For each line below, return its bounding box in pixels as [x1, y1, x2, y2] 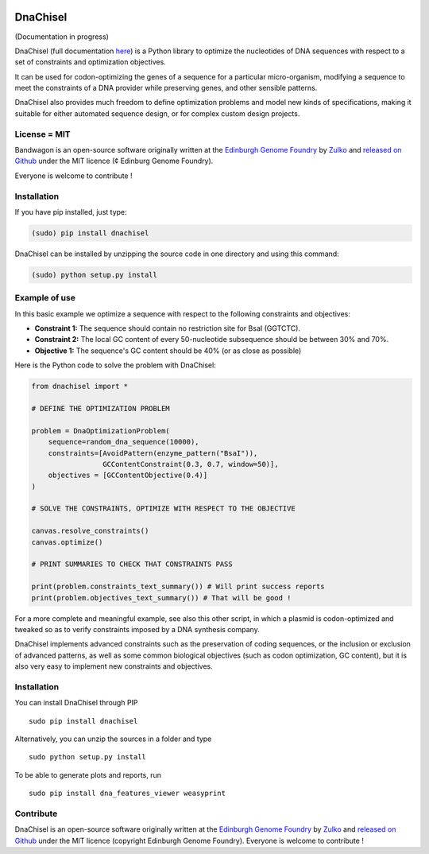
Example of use [14, 293, 75, 304]
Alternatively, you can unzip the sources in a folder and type [14, 734, 212, 743]
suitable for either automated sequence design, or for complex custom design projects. [14, 108, 300, 118]
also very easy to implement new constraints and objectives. [14, 662, 214, 671]
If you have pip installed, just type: [14, 207, 127, 216]
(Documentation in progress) [14, 32, 109, 41]
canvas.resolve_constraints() [31, 526, 149, 536]
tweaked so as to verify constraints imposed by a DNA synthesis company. [14, 624, 260, 634]
